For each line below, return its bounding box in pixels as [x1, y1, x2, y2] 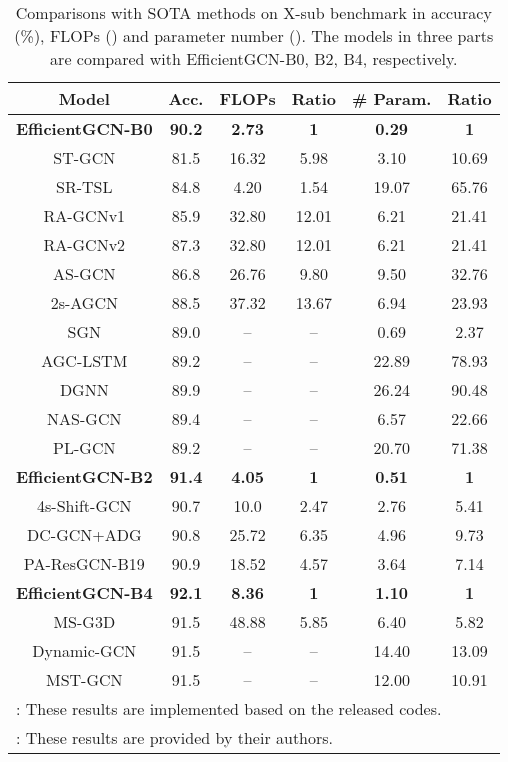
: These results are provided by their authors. [16, 726, 334, 749]
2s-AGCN [50, 291, 118, 314]
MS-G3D [53, 610, 116, 633]
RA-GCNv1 [43, 204, 126, 227]
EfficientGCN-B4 [16, 581, 153, 604]
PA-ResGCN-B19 [23, 552, 145, 575]
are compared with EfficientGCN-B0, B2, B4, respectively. [50, 47, 458, 70]
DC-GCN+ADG [27, 523, 142, 546]
